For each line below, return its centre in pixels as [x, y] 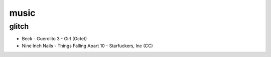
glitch [19, 26]
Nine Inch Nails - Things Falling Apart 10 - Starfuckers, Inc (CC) [87, 46]
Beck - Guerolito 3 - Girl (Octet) [54, 39]
